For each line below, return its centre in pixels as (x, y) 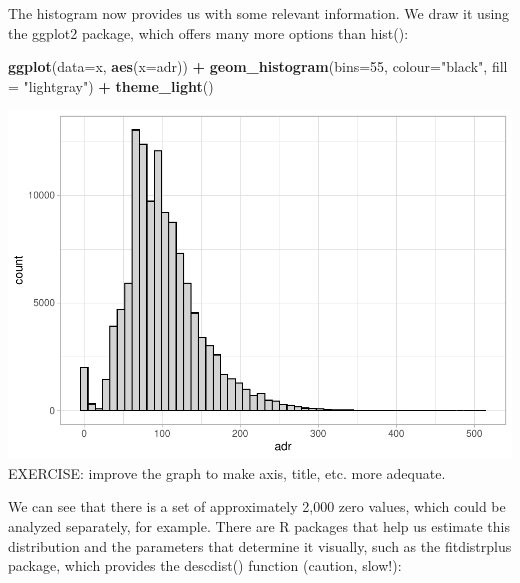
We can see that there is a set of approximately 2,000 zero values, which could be (257, 506)
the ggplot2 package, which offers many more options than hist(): (208, 32)
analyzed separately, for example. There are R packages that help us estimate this (259, 526)
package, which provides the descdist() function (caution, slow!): (205, 565)
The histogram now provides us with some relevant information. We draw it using (259, 13)
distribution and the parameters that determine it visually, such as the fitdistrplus (260, 545)
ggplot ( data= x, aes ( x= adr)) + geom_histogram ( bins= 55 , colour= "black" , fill (258, 66)
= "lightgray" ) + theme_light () (111, 85)
